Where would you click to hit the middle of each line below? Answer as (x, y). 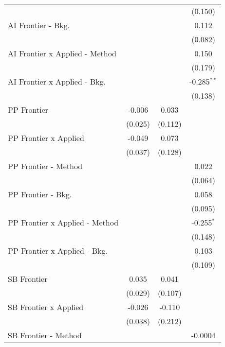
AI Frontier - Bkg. (39, 25)
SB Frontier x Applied (46, 307)
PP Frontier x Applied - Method (63, 222)
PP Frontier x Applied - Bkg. (58, 251)
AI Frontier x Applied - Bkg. (57, 81)
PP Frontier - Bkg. (40, 194)
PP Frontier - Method (45, 166)
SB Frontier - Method (45, 335)
